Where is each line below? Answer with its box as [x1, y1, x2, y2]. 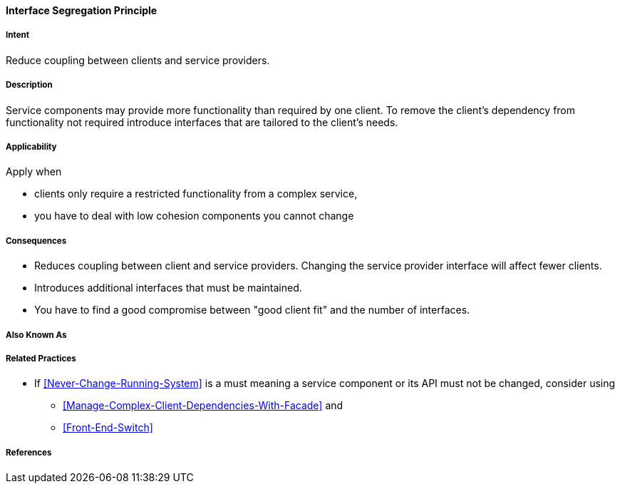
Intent [6, 30, 30, 41]
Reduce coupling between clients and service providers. [6, 53, 270, 66]
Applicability [6, 141, 57, 152]
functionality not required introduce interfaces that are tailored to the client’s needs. [6, 115, 398, 128]
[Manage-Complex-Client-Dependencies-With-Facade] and [63, 399, 343, 412]
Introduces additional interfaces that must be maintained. [34, 282, 302, 294]
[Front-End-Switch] [63, 421, 153, 434]
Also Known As [6, 329, 67, 340]
